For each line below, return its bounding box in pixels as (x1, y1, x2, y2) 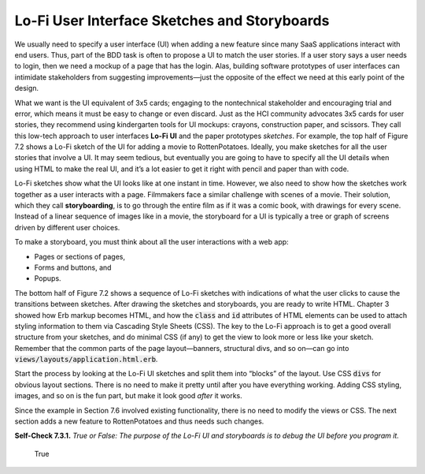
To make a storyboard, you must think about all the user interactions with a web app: (14, 237, 289, 247)
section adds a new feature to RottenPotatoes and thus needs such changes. (14, 416, 264, 426)
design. (14, 84, 39, 93)
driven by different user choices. (14, 222, 120, 232)
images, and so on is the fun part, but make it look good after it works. (14, 391, 243, 401)
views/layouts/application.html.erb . (14, 355, 158, 364)
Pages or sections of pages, (34, 252, 126, 261)
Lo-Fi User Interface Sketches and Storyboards (14, 12, 330, 29)
